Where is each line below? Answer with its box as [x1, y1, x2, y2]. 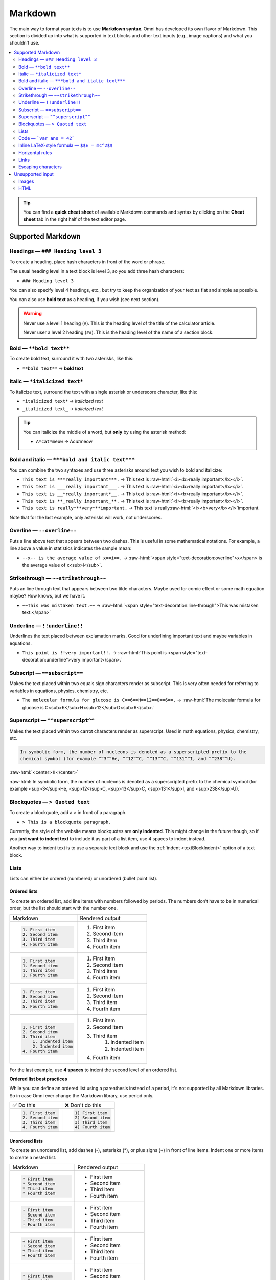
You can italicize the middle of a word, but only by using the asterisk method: [23, 429, 186, 435]
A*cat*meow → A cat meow [36, 438, 93, 444]
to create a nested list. [9, 1155, 57, 1161]
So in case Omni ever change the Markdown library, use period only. [9, 1092, 154, 1098]
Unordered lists [9, 1138, 43, 1144]
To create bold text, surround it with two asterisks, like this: [9, 356, 134, 362]
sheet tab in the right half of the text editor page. [23, 216, 126, 222]
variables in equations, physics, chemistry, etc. [9, 688, 108, 694]
